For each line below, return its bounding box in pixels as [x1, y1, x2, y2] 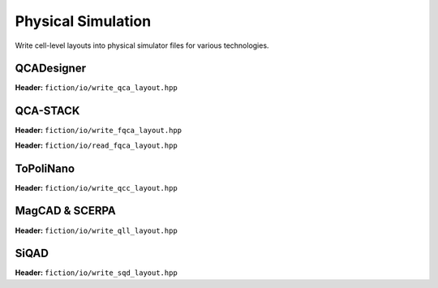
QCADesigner [15, 62, 87, 75]
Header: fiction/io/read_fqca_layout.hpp [15, 140, 178, 150]
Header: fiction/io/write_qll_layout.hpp [15, 226, 178, 235]
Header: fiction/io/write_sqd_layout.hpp [15, 268, 178, 277]
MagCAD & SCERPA [15, 204, 117, 218]
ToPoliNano [15, 161, 75, 175]
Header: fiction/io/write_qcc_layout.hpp [15, 183, 178, 192]
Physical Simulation [15, 12, 152, 30]
